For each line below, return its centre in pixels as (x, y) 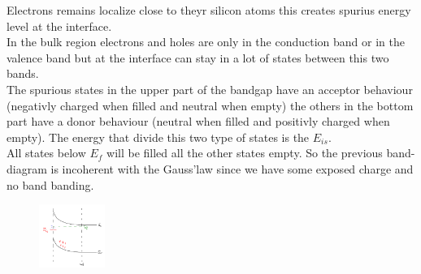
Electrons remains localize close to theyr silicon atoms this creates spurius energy (209, 10)
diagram (27, 168)
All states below (46, 153)
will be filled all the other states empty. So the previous (245, 153)
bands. (23, 73)
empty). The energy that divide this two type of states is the (158, 137)
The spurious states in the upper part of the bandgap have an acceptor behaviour (210, 89)
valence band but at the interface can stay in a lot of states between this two (198, 57)
